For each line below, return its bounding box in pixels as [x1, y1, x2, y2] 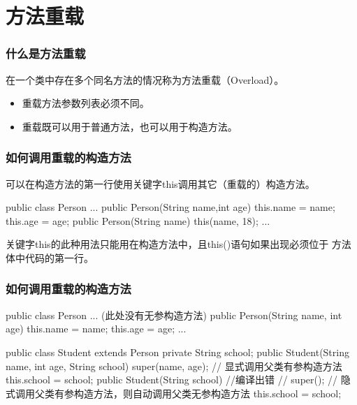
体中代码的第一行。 [6, 250, 94, 265]
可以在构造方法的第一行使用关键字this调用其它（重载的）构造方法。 [6, 176, 315, 191]
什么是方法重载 [6, 45, 86, 62]
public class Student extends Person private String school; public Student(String [6, 344, 349, 359]
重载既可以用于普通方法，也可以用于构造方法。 [22, 119, 238, 133]
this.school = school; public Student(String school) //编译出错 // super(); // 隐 [6, 372, 351, 387]
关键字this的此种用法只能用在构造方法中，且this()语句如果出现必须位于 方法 [6, 237, 351, 251]
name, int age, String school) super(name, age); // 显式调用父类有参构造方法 [6, 358, 342, 373]
